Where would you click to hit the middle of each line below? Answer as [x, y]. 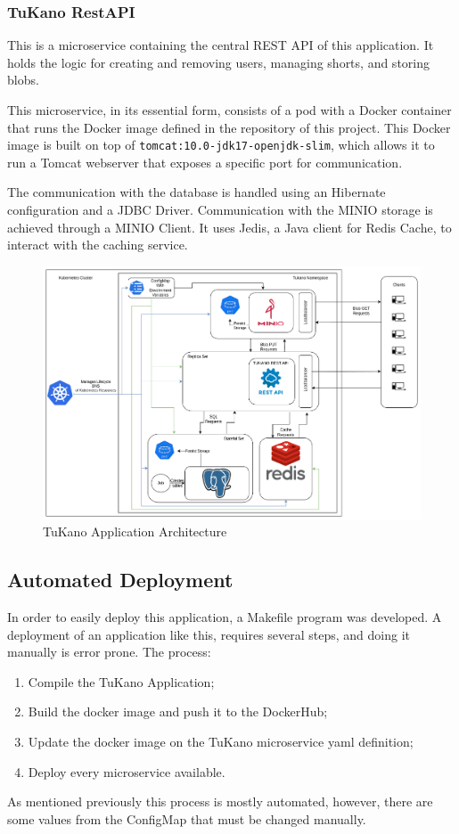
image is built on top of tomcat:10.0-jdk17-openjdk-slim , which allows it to [221, 145]
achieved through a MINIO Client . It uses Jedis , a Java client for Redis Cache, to [229, 227]
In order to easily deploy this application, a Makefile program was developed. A [225, 617]
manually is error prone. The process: [109, 652]
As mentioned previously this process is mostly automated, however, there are [220, 801]
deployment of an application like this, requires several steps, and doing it [209, 634]
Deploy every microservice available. [127, 771]
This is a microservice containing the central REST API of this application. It [221, 45]
